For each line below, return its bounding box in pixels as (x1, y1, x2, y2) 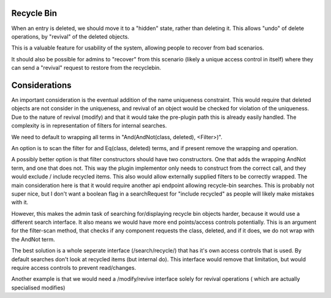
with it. (11, 199, 29, 206)
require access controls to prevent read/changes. (11, 264, 136, 272)
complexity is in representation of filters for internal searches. (11, 122, 167, 129)
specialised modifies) (11, 284, 66, 291)
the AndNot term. (11, 235, 55, 243)
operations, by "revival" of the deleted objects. (11, 32, 129, 40)
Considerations (11, 80, 72, 90)
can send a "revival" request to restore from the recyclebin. (11, 64, 162, 72)
